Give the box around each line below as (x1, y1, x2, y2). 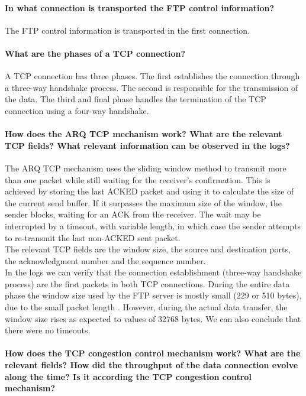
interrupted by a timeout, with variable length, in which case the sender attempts (5, 219, 301, 232)
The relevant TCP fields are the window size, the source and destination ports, (5, 243, 291, 255)
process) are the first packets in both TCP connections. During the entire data (5, 277, 290, 290)
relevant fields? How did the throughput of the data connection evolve (5, 359, 298, 371)
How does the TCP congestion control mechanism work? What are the (5, 347, 301, 359)
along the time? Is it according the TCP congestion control (5, 370, 252, 382)
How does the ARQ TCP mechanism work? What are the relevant (5, 128, 282, 140)
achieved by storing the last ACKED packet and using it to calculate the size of (5, 185, 294, 197)
